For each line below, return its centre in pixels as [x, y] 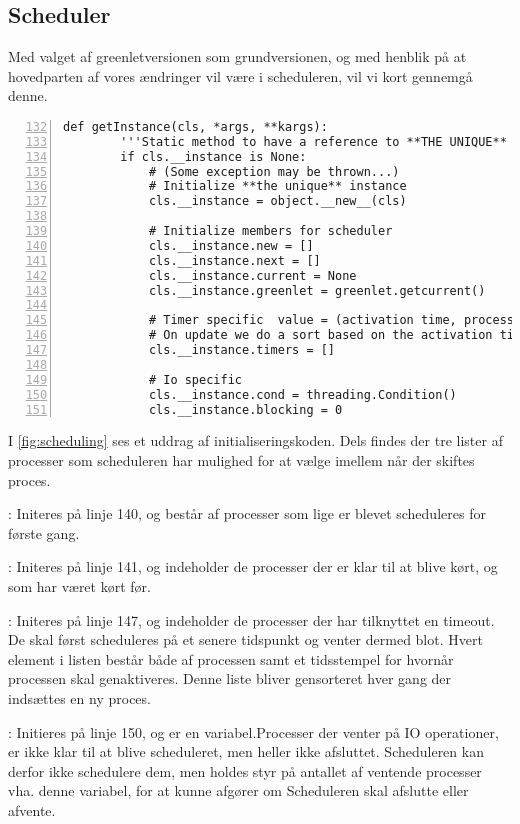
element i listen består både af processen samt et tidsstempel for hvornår [231, 658]
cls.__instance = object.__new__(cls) [277, 201]
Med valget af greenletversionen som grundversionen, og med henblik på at [237, 56]
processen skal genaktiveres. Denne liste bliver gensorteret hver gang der [230, 678]
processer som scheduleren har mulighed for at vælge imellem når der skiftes [241, 460]
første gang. [44, 532]
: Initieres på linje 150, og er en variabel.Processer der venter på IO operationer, [253, 731]
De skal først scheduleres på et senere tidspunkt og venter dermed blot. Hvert [245, 639]
